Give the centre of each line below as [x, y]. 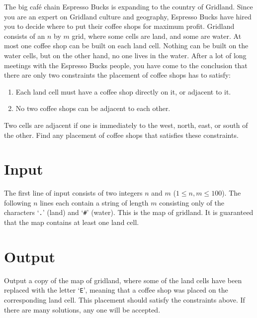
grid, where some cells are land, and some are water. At [157, 36]
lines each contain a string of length [94, 202]
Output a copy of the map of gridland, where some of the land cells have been [123, 280]
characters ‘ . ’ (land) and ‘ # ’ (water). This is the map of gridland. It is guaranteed [129, 212]
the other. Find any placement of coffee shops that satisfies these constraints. [121, 135]
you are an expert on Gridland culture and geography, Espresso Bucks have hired [128, 16]
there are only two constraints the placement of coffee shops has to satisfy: [117, 75]
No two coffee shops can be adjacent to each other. [93, 108]
